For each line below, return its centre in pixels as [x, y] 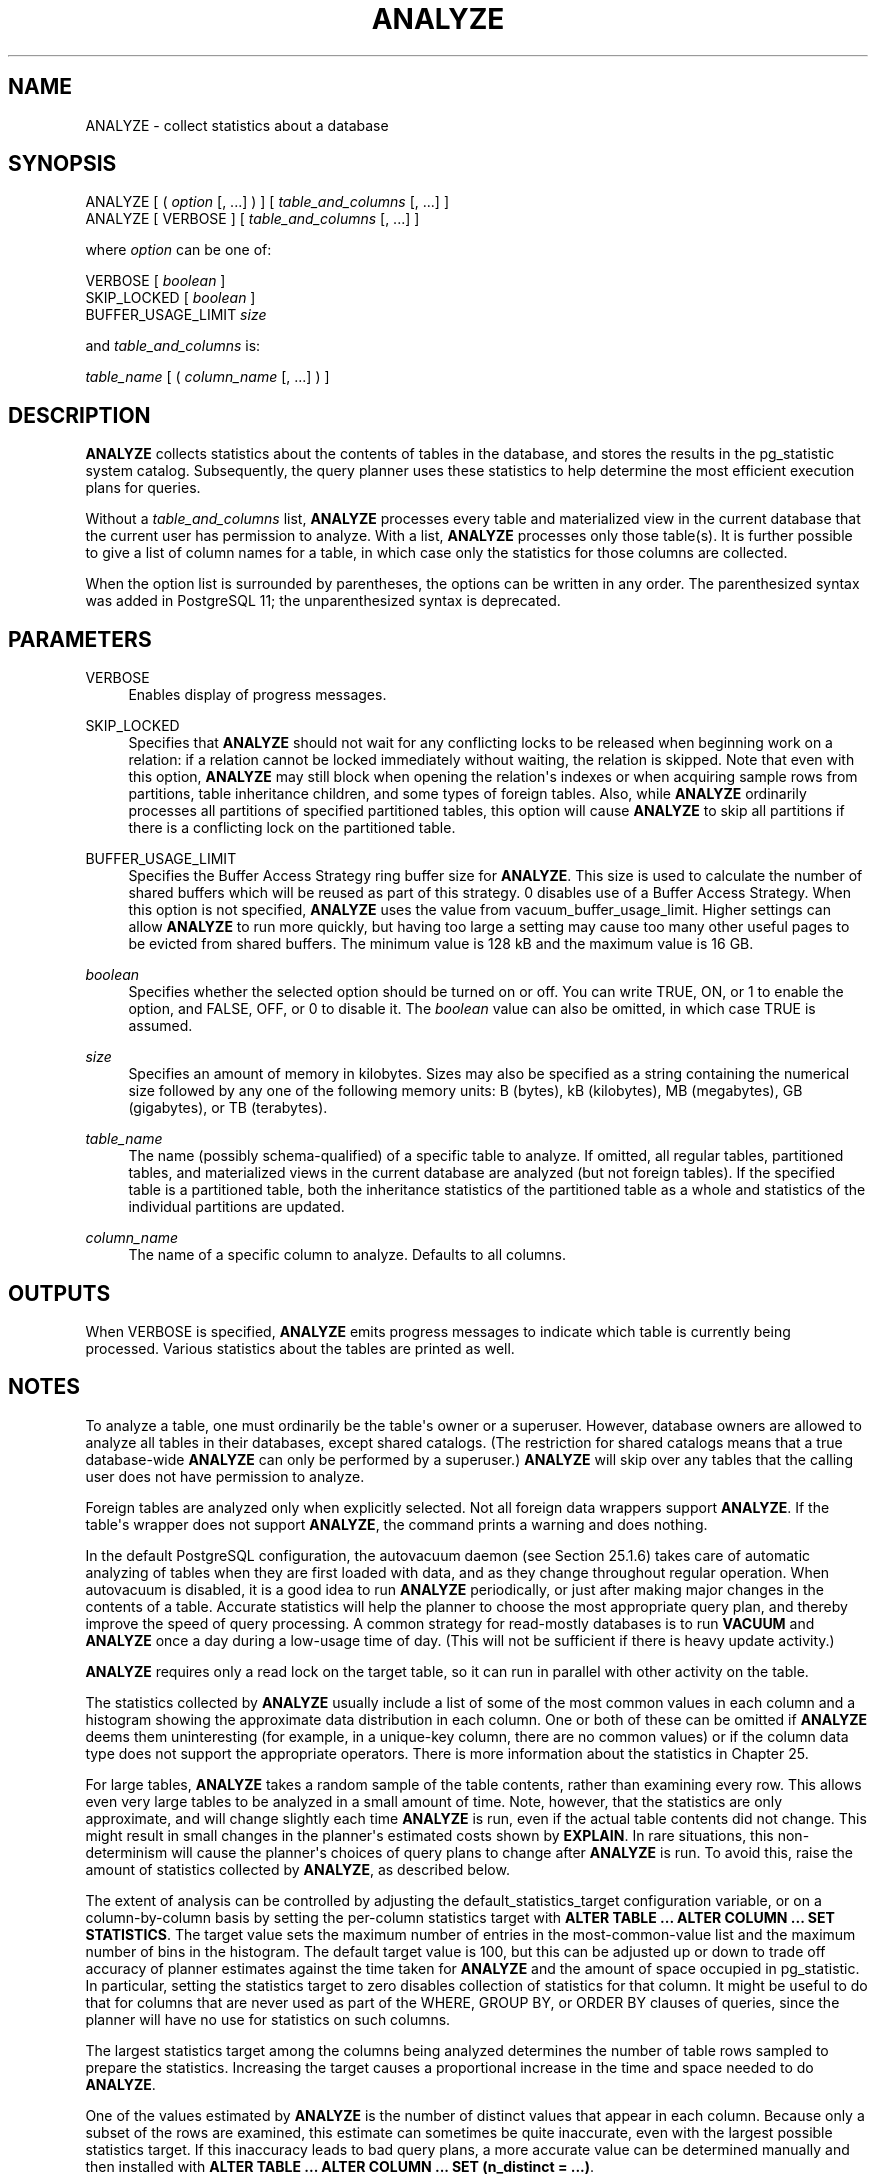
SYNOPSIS [62, 164]
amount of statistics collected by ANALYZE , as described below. [297, 1869]
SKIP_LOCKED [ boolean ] [170, 298]
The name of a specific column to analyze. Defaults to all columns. [347, 1255]
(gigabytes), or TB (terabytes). [228, 1108]
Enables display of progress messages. [257, 695]
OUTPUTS [59, 1293]
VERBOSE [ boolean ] [155, 281]
